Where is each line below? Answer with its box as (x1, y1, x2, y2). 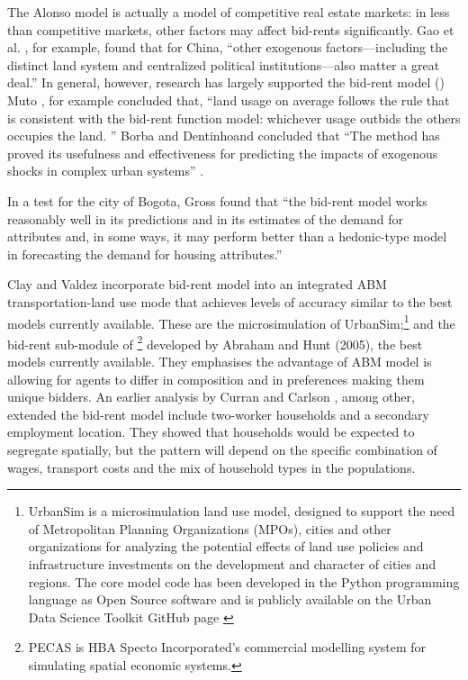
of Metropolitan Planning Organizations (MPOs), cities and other (28, 519, 391, 538)
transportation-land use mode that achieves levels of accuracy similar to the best (7, 292, 453, 311)
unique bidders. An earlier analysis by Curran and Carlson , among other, (7, 387, 415, 406)
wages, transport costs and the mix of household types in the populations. (7, 458, 416, 476)
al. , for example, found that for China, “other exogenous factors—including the (7, 38, 448, 57)
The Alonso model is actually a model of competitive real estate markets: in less (7, 3, 450, 21)
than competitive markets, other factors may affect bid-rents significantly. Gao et (7, 20, 454, 39)
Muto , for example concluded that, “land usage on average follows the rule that (7, 90, 450, 109)
